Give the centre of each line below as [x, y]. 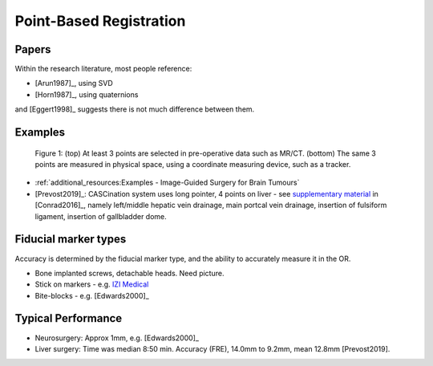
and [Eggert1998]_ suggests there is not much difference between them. [135, 109]
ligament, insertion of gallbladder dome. [101, 216]
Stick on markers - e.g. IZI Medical [92, 284]
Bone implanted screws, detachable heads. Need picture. [129, 273]
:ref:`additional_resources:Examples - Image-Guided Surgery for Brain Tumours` [167, 183]
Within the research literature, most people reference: [103, 69]
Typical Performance [69, 318]
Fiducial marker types [71, 240]
